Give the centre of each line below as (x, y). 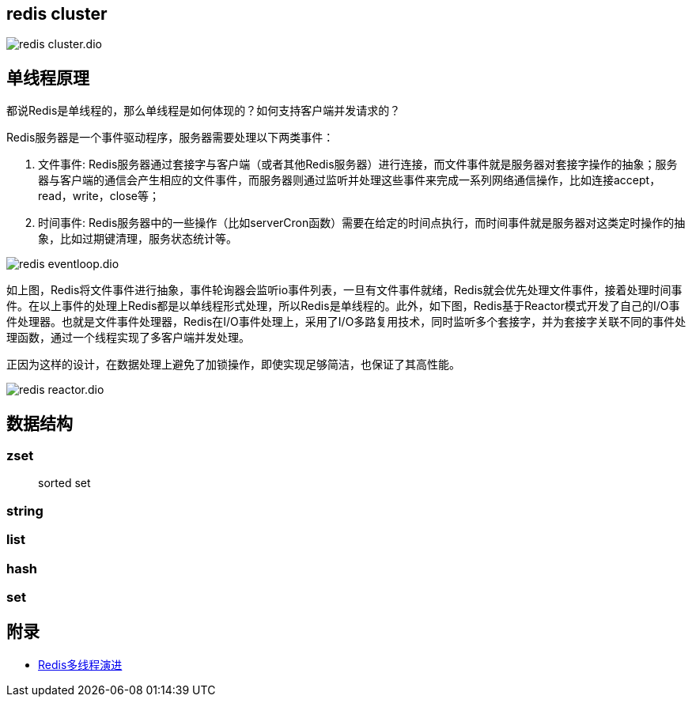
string (25, 510)
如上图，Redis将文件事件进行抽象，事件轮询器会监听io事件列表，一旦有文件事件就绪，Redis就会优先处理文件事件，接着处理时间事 (344, 290)
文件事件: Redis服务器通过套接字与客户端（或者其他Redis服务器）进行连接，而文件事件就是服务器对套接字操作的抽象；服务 (358, 164)
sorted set (64, 483)
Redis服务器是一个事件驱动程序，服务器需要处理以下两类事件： (170, 138)
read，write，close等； (99, 196)
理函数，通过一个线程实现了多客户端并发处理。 (128, 338)
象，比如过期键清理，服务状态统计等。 (138, 239)
